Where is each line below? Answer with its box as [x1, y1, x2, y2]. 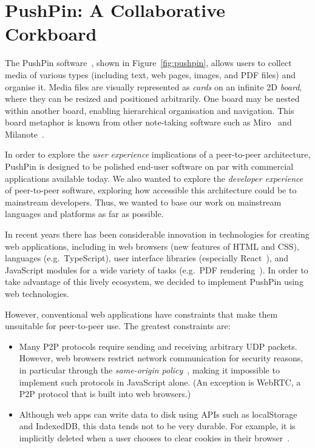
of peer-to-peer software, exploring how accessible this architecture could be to [5, 184, 297, 196]
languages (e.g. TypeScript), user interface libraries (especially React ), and [5, 252, 288, 264]
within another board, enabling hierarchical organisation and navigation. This [5, 104, 294, 116]
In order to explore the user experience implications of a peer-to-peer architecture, [5, 148, 311, 161]
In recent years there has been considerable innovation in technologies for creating [5, 228, 310, 241]
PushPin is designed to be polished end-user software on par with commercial [5, 160, 294, 173]
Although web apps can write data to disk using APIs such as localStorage [19, 407, 297, 420]
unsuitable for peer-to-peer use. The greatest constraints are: [5, 319, 231, 332]
